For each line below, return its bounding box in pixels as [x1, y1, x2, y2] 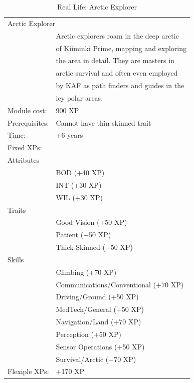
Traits [8, 204, 26, 215]
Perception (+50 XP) [56, 328, 121, 339]
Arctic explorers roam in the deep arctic [56, 30, 179, 41]
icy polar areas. [56, 92, 103, 103]
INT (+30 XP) [56, 179, 102, 190]
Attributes [8, 155, 40, 165]
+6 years [56, 130, 83, 140]
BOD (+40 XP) [56, 167, 105, 177]
